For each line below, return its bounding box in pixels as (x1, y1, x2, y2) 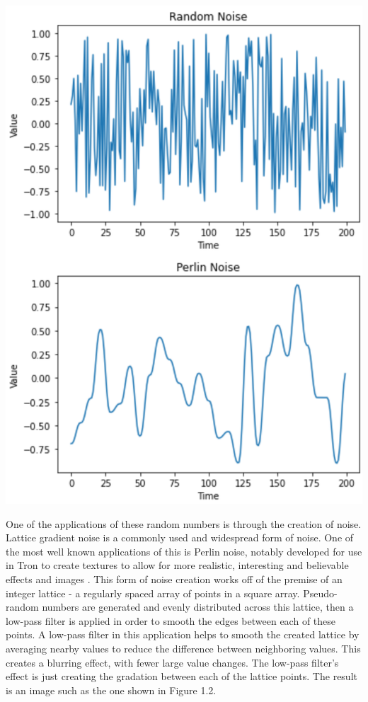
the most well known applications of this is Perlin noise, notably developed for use (6, 543, 362, 558)
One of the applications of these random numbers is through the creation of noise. (6, 516, 362, 531)
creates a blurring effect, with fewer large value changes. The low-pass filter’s (6, 655, 339, 669)
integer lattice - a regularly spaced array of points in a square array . (6, 585, 300, 600)
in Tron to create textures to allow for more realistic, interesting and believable (6, 558, 349, 572)
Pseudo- (303, 585, 338, 600)
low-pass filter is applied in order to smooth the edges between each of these (6, 613, 336, 628)
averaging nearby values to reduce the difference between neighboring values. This (6, 641, 361, 656)
